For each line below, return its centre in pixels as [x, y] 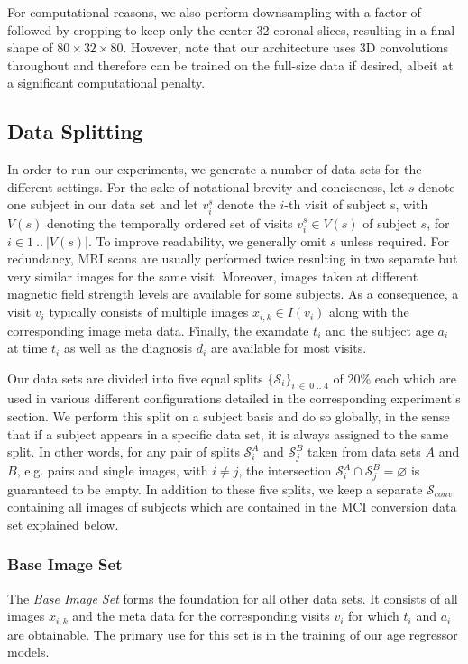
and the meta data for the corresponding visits [201, 616]
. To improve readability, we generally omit [207, 240]
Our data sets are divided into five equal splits [135, 378]
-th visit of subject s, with [356, 204]
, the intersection [285, 470]
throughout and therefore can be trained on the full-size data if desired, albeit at [230, 65]
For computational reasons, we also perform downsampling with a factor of [214, 12]
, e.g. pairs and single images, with [112, 470]
